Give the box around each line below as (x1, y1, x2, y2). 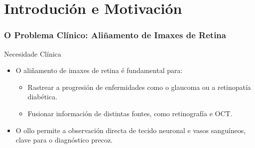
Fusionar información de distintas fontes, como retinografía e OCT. (27, 108, 233, 118)
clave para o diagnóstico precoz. (15, 135, 113, 145)
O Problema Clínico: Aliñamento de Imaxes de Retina (4, 29, 226, 41)
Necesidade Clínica (4, 48, 61, 59)
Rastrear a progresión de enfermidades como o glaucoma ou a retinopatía (27, 81, 251, 92)
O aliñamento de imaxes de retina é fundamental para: (15, 65, 183, 75)
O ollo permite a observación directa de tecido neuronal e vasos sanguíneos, (15, 125, 246, 135)
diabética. (27, 91, 58, 102)
